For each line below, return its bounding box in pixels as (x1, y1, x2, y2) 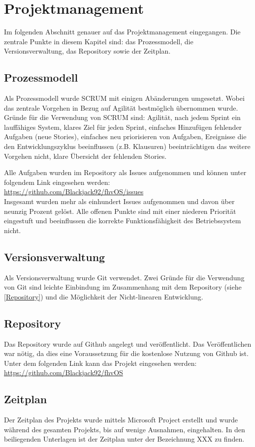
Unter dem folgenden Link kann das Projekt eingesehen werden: (4, 358, 197, 368)
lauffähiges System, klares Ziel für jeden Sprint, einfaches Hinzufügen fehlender (4, 121, 242, 132)
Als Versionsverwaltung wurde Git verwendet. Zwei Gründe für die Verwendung (4, 272, 245, 282)
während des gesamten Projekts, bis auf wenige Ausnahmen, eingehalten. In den (4, 424, 245, 434)
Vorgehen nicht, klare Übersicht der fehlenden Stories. (4, 150, 167, 161)
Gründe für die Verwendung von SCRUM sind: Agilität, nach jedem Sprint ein (4, 112, 241, 122)
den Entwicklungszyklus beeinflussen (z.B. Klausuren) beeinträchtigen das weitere (4, 141, 251, 151)
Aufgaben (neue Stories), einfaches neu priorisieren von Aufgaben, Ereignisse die (4, 131, 247, 142)
